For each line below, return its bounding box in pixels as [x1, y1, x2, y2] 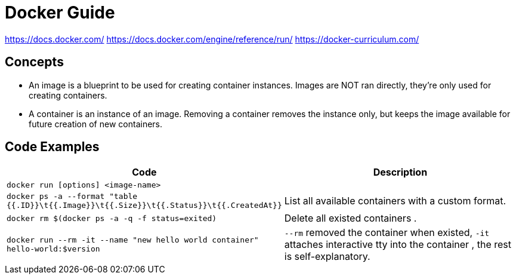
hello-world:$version [7, 244, 100, 254]
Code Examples [5, 139, 100, 155]
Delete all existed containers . [284, 212, 417, 225]
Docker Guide [5, 2, 115, 23]
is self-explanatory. [284, 250, 370, 263]
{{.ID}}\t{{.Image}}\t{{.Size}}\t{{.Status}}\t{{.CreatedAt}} [7, 201, 282, 210]
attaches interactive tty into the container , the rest [284, 238, 512, 251]
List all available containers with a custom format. [284, 195, 506, 207]
